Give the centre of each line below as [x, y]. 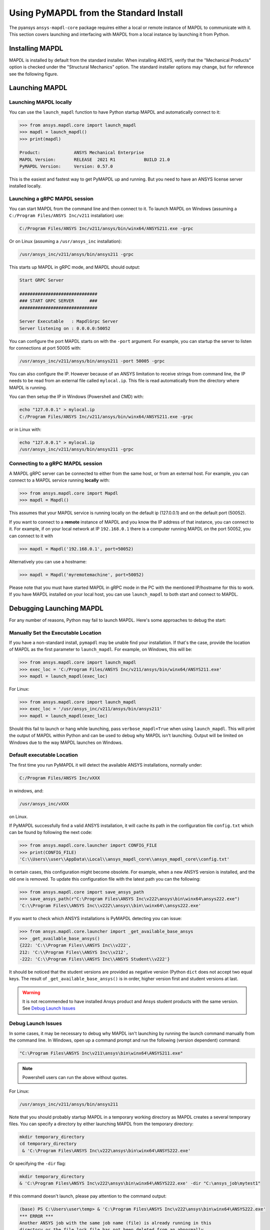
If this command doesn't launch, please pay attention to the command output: [88, 1196]
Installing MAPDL [36, 48]
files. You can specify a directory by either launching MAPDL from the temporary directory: [101, 1124]
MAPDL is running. [28, 387]
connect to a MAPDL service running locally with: [60, 480]
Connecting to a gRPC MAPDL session [56, 463]
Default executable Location [44, 755]
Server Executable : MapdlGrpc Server [69, 322]
